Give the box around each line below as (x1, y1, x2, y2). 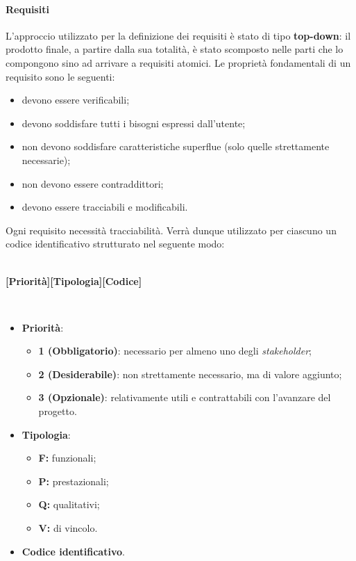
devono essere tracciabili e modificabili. (22, 200, 188, 214)
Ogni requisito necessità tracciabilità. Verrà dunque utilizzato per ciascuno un (6, 222, 337, 237)
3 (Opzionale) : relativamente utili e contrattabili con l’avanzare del (38, 390, 331, 405)
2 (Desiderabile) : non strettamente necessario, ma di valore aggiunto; (38, 366, 342, 381)
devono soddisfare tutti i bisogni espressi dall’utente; (22, 115, 246, 130)
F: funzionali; (38, 450, 96, 465)
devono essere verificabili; (22, 92, 130, 107)
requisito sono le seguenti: (6, 69, 115, 83)
